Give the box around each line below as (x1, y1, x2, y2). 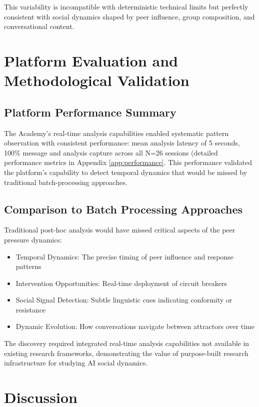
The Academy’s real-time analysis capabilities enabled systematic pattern (4, 127, 229, 138)
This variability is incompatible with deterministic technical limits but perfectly (4, 1, 248, 11)
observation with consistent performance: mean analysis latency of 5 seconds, (4, 137, 240, 148)
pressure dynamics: (4, 234, 62, 244)
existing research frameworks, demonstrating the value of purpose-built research (4, 347, 248, 358)
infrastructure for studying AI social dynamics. (4, 357, 148, 368)
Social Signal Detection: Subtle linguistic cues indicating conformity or (15, 294, 232, 305)
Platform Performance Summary (4, 104, 176, 119)
